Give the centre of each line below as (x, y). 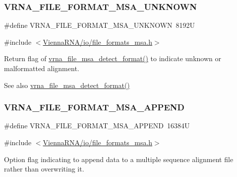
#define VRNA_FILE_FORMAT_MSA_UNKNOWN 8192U (100, 25)
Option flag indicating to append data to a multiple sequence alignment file (119, 159)
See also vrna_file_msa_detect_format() (67, 85)
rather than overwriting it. (44, 169)
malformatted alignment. (42, 68)
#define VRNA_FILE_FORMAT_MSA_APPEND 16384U (97, 126)
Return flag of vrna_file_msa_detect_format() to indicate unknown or (113, 58)
